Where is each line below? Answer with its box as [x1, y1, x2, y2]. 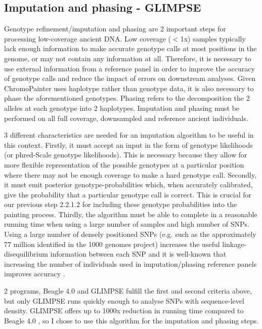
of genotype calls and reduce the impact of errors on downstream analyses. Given [4, 73, 256, 84]
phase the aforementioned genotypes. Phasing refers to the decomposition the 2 [4, 93, 250, 103]
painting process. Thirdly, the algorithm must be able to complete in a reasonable [4, 209, 257, 219]
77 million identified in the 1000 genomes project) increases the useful [4, 238, 220, 249]
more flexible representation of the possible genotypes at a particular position [4, 159, 244, 170]
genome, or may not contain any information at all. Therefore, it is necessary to [4, 53, 251, 63]
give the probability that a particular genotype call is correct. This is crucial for [4, 189, 251, 199]
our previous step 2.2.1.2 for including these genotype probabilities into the [4, 199, 237, 210]
